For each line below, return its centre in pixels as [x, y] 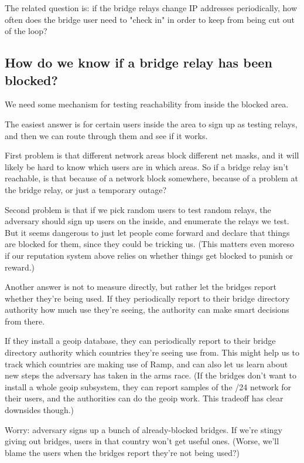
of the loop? [26, 31]
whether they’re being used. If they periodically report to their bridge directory [147, 298]
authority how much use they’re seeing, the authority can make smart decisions [147, 310]
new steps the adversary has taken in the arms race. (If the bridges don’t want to [151, 375]
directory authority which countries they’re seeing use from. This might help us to [152, 352]
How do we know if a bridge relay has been [139, 62]
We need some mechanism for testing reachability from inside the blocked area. [147, 104]
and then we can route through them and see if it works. [106, 135]
